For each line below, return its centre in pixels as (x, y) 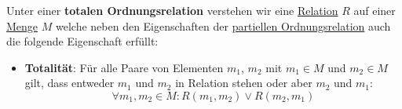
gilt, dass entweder (69, 83)
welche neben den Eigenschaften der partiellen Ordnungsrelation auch (223, 25)
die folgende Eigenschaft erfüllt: (82, 41)
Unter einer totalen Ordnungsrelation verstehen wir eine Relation (172, 10)
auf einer (375, 10)
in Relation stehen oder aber (244, 83)
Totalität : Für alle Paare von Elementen (124, 67)
